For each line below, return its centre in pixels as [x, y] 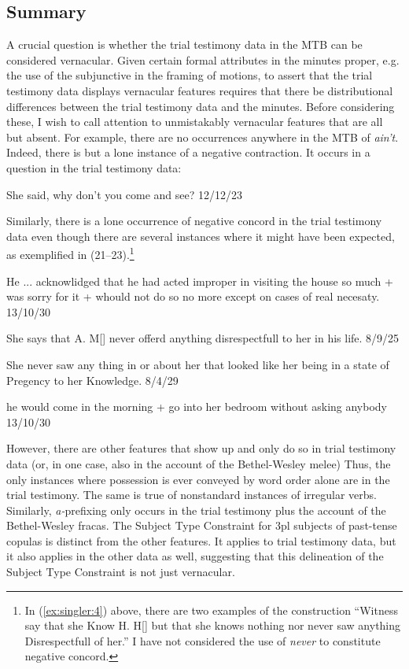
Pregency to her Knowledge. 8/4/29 [92, 380]
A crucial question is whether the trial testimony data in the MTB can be [184, 44]
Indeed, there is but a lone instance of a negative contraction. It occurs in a [188, 152]
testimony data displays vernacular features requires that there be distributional [200, 90]
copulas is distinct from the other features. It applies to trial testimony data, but [201, 540]
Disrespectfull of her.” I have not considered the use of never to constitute [203, 640]
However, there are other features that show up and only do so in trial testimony [201, 448]
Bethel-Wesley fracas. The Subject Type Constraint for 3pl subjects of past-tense [202, 525]
